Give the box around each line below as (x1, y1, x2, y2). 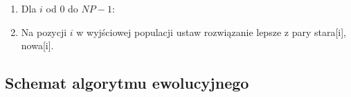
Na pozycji (21, 24, 67, 39)
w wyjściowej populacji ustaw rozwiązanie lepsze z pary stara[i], (76, 24, 346, 39)
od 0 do (46, 1, 78, 15)
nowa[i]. (21, 38, 54, 53)
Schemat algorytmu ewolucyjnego (5, 72, 249, 94)
